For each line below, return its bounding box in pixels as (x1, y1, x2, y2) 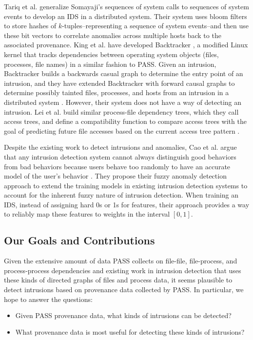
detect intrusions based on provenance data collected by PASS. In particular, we (4, 284, 244, 295)
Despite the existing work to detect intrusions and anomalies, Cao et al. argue (4, 142, 237, 152)
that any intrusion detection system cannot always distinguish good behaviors (4, 151, 236, 161)
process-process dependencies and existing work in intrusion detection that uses (4, 265, 241, 275)
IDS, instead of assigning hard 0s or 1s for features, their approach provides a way (4, 199, 250, 209)
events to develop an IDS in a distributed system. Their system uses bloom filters (4, 11, 247, 21)
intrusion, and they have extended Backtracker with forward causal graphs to (4, 78, 235, 88)
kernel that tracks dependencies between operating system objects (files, (4, 49, 219, 59)
